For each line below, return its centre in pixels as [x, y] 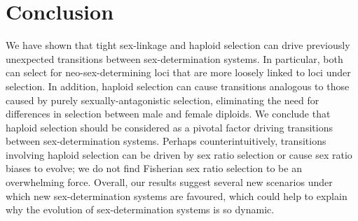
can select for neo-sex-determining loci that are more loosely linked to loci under [178, 72]
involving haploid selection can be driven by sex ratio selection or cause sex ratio [179, 154]
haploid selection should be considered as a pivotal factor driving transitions [169, 127]
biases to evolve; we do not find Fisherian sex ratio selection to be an [154, 168]
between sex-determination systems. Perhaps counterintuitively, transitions [166, 141]
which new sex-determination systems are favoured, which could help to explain [177, 195]
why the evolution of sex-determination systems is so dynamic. [140, 209]
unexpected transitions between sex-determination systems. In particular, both [174, 58]
